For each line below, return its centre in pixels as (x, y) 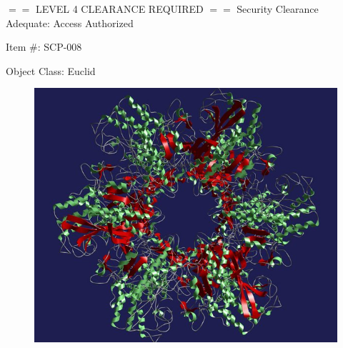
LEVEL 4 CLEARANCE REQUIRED (119, 9)
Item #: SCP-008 (44, 47)
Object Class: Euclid (51, 70)
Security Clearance (278, 9)
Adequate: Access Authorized (70, 23)
